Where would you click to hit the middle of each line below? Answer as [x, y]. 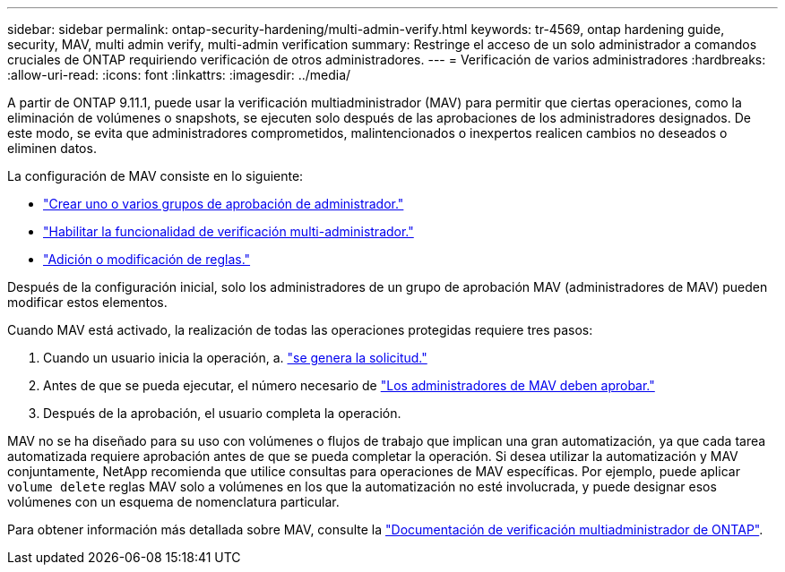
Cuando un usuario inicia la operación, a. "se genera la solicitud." [235, 358]
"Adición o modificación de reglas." [147, 259]
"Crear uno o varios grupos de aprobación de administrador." [224, 204]
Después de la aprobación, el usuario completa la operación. [222, 413]
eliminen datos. [52, 148]
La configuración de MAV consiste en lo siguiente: [155, 176]
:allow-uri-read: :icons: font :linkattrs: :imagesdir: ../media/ [179, 75]
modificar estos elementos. [87, 302]
